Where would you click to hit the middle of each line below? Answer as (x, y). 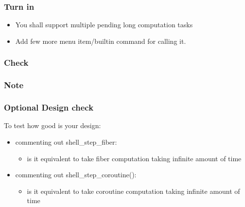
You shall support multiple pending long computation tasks (104, 25)
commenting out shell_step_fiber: (66, 141)
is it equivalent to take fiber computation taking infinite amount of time (134, 158)
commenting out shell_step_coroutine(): (76, 175)
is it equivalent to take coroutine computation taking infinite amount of (133, 191)
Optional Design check (49, 107)
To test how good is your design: (52, 125)
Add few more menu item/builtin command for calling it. (101, 41)
